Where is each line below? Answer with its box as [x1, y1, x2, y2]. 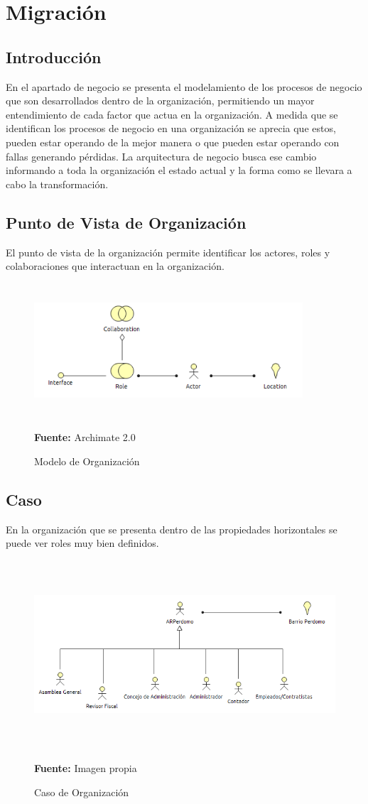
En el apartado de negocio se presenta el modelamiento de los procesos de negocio [6, 79, 362, 94]
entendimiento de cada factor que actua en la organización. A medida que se [6, 107, 338, 121]
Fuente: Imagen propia [34, 761, 137, 776]
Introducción [6, 45, 102, 67]
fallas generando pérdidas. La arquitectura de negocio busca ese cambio [6, 148, 317, 163]
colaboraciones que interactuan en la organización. [6, 259, 224, 273]
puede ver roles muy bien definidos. [6, 536, 159, 550]
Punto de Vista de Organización [6, 211, 247, 233]
